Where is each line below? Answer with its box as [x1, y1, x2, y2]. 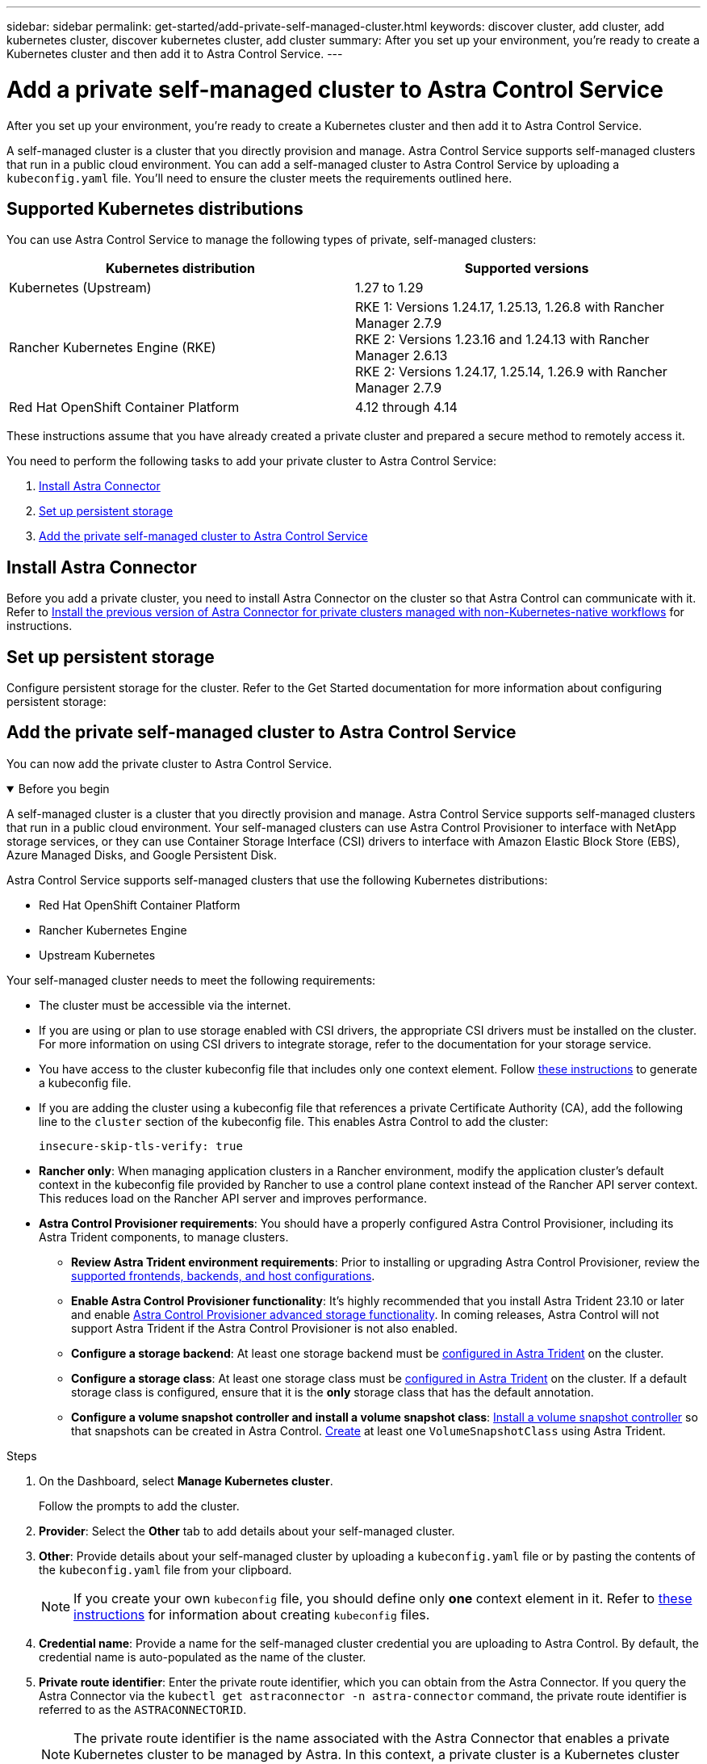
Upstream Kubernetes [39, 947, 156, 962]
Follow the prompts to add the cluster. [39, 1498, 240, 1513]
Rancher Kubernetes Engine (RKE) [9, 339, 216, 356]
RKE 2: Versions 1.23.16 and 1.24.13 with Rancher [355, 331, 650, 348]
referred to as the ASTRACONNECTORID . [39, 1702, 247, 1716]
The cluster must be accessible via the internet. [39, 997, 291, 1012]
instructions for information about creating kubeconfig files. [73, 1606, 430, 1623]
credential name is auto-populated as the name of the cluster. [39, 1649, 366, 1664]
